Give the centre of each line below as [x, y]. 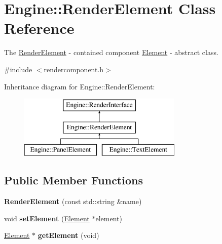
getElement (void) [68, 235]
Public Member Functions [73, 180]
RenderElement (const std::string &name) [73, 201]
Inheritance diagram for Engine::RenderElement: [80, 86]
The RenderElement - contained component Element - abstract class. [111, 52]
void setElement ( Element [47, 218]
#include [18, 69]
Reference [39, 28]
